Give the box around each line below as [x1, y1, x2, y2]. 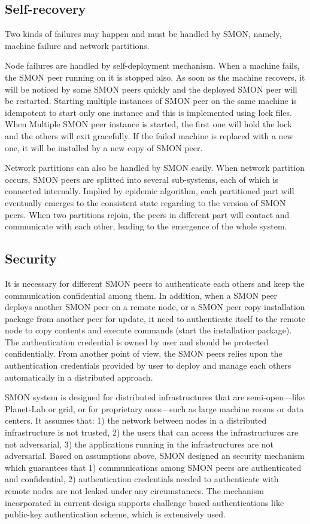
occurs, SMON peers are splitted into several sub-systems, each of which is [5, 173, 278, 185]
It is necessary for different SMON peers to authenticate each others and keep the [5, 277, 305, 289]
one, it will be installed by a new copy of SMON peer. [5, 141, 203, 154]
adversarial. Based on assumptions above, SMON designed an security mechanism [5, 449, 305, 462]
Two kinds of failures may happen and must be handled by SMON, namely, [5, 27, 282, 40]
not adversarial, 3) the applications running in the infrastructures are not [5, 437, 274, 450]
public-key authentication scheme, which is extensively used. [5, 508, 226, 520]
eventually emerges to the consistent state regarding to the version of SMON [5, 196, 286, 209]
